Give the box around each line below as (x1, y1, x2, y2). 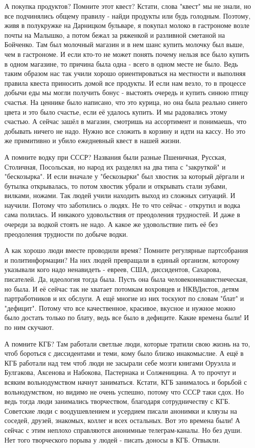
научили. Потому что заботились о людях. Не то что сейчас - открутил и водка (4, 199, 240, 210)
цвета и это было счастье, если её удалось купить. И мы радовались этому (4, 106, 227, 117)
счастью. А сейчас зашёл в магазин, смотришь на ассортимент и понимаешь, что (4, 116, 247, 126)
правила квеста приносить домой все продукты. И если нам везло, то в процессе (4, 77, 246, 88)
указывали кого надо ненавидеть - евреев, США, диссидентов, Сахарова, (4, 264, 221, 274)
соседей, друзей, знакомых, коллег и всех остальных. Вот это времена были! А (4, 415, 240, 425)
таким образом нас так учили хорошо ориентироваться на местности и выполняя (4, 68, 246, 78)
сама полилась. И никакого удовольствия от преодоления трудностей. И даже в (4, 209, 240, 220)
